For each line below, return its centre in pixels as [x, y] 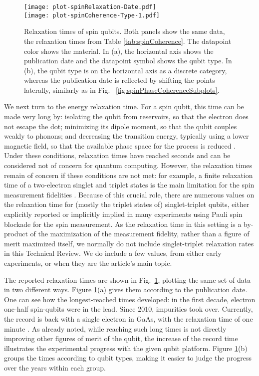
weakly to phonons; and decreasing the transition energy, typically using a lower [127, 136]
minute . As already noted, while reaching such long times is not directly [115, 328]
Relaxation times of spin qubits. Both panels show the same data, [125, 31]
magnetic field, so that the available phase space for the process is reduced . [120, 145]
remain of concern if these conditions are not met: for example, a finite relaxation [129, 175]
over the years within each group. [55, 367]
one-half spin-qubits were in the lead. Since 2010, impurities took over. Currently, [129, 309]
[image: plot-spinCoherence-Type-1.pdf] [92, 15]
